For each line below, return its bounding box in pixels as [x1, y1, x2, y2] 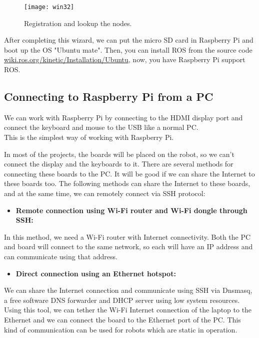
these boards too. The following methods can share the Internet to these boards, [4, 178, 250, 189]
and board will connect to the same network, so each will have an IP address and [4, 241, 253, 252]
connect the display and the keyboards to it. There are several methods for [4, 158, 233, 169]
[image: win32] [24, 4, 74, 11]
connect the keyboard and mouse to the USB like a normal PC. [4, 122, 198, 132]
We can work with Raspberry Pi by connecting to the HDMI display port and [4, 112, 243, 122]
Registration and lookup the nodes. [24, 18, 132, 28]
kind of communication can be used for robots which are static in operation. [4, 324, 237, 334]
